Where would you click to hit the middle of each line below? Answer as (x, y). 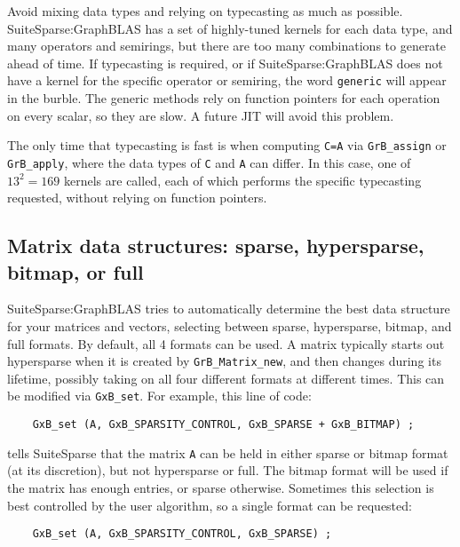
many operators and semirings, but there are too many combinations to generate (227, 46)
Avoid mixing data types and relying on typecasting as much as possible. (205, 11)
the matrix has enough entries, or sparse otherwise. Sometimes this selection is (221, 487)
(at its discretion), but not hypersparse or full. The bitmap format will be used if (228, 470)
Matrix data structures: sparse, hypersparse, (216, 246)
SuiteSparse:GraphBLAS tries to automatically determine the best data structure (229, 309)
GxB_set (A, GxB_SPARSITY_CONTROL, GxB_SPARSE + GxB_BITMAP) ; (223, 424)
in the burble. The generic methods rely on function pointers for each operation (224, 98)
